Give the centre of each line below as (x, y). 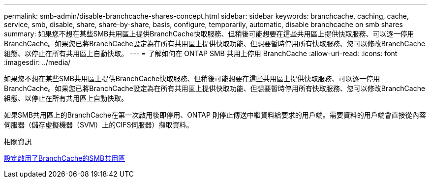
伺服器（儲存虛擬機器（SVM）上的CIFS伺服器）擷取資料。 (99, 125)
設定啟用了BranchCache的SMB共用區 (65, 158)
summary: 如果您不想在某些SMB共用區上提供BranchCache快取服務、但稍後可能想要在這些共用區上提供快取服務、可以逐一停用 (209, 34)
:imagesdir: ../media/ (37, 62)
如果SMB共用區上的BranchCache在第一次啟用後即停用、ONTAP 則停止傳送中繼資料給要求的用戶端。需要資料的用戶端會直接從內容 (215, 115)
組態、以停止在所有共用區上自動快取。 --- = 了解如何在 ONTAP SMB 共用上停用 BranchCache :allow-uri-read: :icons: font (201, 53)
